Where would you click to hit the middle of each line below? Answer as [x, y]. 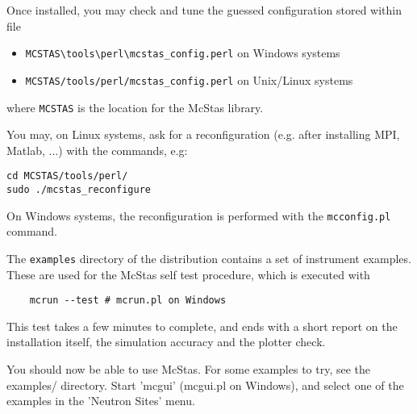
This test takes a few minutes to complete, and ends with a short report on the [202, 326]
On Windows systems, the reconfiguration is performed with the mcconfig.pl [199, 215]
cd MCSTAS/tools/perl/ [67, 176]
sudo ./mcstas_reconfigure [79, 190]
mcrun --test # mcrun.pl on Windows [128, 301]
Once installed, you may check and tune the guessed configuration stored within [204, 10]
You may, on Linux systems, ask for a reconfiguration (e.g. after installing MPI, [203, 134]
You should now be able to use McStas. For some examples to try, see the [189, 369]
